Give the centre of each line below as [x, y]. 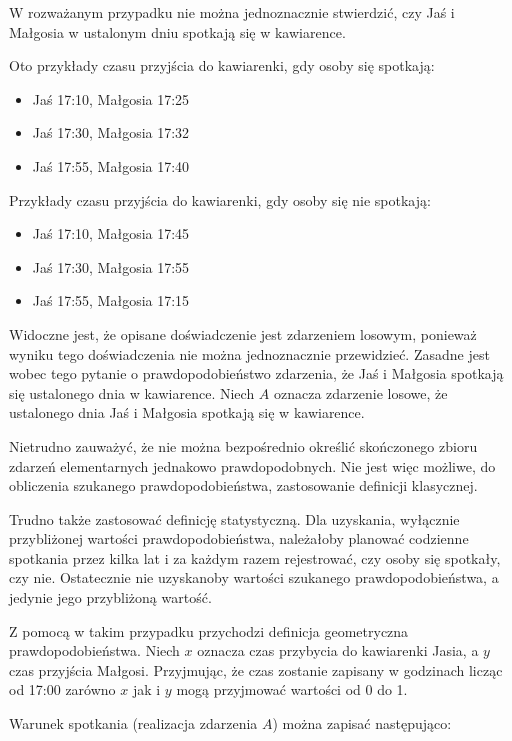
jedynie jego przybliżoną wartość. [110, 597]
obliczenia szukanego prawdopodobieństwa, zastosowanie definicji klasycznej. [243, 485]
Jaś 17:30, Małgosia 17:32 [111, 132]
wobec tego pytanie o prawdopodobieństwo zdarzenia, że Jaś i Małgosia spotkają [256, 373]
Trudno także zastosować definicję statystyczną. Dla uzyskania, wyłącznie [234, 518]
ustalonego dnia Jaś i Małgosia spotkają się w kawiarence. [187, 412]
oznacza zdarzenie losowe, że [361, 392]
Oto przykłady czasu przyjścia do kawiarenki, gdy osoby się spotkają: [222, 65]
